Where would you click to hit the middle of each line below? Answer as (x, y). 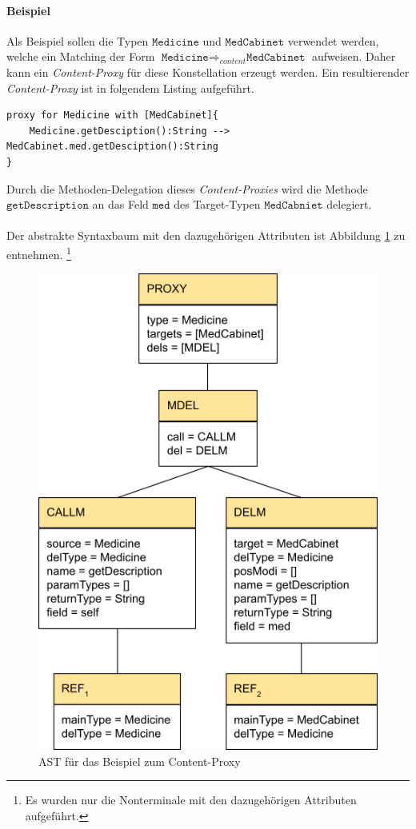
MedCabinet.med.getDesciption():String (112, 147)
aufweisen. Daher (354, 56)
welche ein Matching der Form (81, 56)
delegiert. (349, 204)
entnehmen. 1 (39, 253)
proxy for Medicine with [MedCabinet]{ (112, 116)
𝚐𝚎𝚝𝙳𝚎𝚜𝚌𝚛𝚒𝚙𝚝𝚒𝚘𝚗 (48, 206)
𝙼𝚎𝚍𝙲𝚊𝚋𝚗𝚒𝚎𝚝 (294, 206)
